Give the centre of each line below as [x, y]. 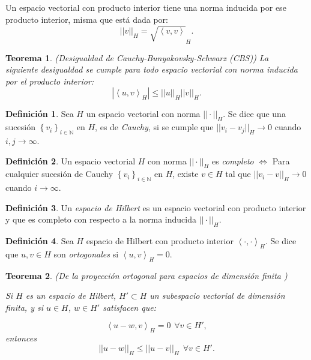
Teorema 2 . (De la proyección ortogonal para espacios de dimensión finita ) [146, 275]
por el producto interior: [50, 81]
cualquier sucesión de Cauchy [59, 174]
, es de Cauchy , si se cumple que [154, 127]
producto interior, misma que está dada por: [87, 19]
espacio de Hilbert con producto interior [160, 241]
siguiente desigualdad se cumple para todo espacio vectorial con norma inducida [152, 69]
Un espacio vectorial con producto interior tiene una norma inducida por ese [146, 7]
